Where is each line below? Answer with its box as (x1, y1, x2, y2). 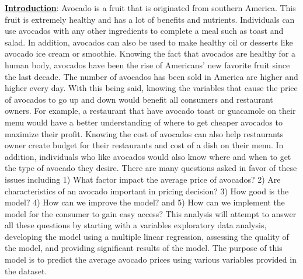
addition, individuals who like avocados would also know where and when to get (5, 150, 291, 162)
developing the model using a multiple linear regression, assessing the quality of (5, 230, 289, 242)
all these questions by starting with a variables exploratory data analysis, (5, 219, 267, 231)
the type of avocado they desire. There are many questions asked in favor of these (5, 162, 297, 174)
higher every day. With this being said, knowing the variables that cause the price (5, 82, 298, 94)
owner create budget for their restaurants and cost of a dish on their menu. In (5, 139, 284, 151)
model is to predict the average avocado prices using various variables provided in (5, 253, 297, 266)
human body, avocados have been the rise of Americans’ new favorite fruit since (5, 58, 290, 71)
